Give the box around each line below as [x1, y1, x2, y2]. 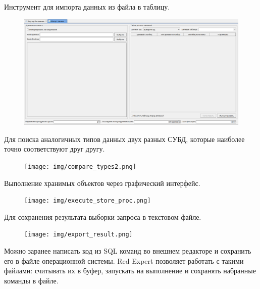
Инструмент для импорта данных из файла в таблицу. [4, 2, 170, 12]
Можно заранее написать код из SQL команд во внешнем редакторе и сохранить [4, 246, 251, 256]
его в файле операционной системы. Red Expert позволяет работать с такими [4, 255, 244, 266]
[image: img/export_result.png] [24, 231, 133, 238]
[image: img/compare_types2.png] [24, 163, 136, 170]
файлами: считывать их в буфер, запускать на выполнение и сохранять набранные [4, 265, 256, 276]
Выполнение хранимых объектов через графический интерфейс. [4, 177, 200, 188]
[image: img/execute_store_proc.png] [24, 197, 151, 205]
